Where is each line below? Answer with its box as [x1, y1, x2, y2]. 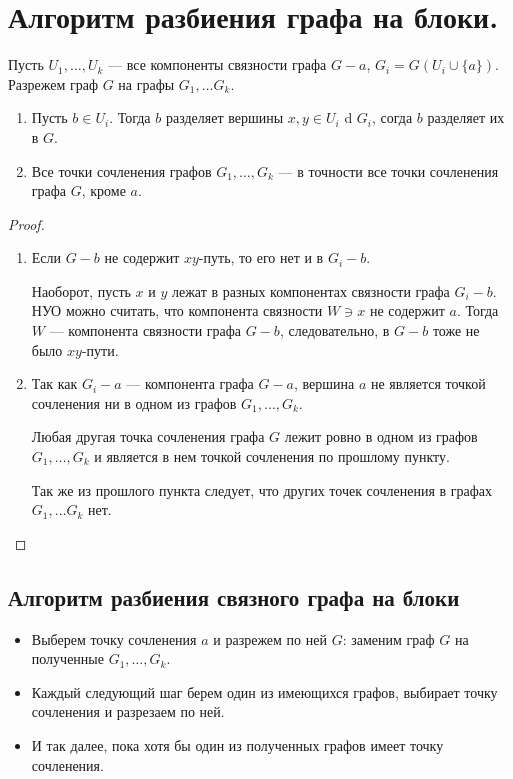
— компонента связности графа [49, 320, 242, 341]
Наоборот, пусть [31, 280, 131, 301]
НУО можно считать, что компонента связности [31, 300, 323, 321]
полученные [31, 648, 104, 669]
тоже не [432, 320, 480, 341]
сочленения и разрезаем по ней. [31, 701, 225, 722]
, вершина [294, 373, 355, 394]
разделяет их [427, 107, 505, 128]
